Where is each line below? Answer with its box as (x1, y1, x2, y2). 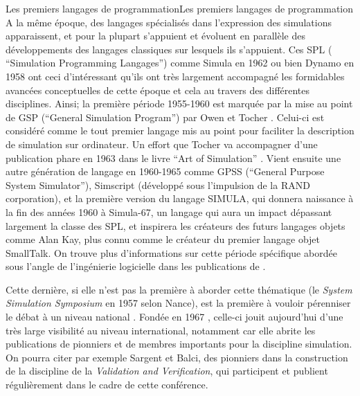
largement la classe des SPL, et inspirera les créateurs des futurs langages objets (6, 218, 345, 233)
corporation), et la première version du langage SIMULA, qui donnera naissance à (6, 191, 354, 206)
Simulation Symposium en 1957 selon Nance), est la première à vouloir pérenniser (6, 296, 351, 310)
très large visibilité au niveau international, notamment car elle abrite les (6, 323, 316, 337)
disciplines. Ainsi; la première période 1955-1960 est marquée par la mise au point (6, 96, 353, 111)
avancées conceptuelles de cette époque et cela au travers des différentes (6, 82, 310, 97)
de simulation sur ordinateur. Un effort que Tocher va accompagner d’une (6, 136, 318, 151)
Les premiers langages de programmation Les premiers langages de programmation (6, 1, 354, 15)
